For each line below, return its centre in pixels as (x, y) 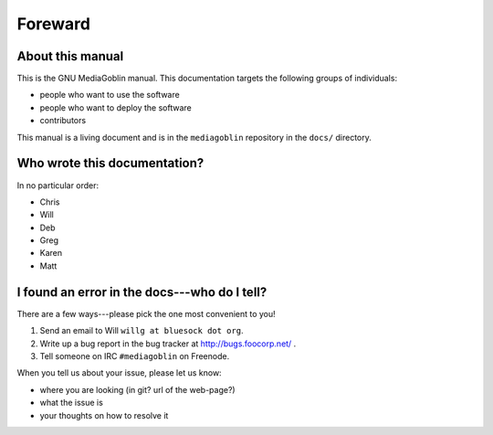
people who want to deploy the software (115, 107)
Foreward (54, 24)
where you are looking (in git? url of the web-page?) (138, 389)
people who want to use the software (110, 95)
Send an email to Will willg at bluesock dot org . (142, 331)
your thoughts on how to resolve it (104, 415)
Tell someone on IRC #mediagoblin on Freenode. (135, 355)
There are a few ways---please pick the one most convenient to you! (146, 313)
